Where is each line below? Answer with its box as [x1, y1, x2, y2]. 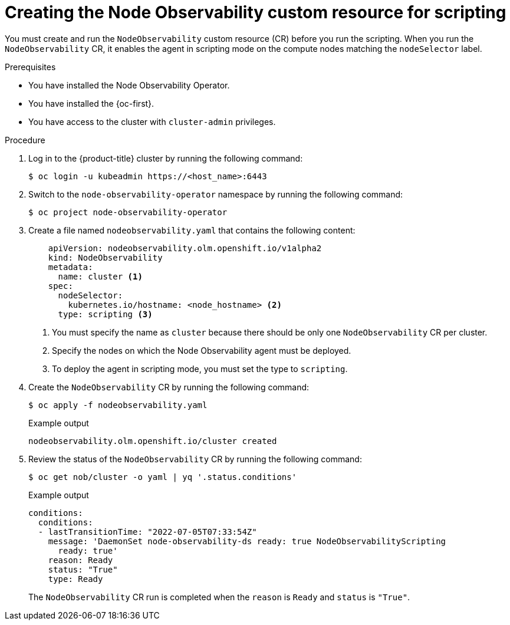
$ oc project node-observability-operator [28, 207, 228, 217]
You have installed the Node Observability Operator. [28, 80, 230, 90]
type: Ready [48, 574, 103, 584]
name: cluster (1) [58, 271, 143, 281]
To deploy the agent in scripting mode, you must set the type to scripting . [52, 363, 348, 374]
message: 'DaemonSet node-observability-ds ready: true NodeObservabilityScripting [48, 536, 446, 546]
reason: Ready [48, 555, 113, 565]
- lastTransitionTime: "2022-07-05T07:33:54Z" [38, 527, 257, 537]
